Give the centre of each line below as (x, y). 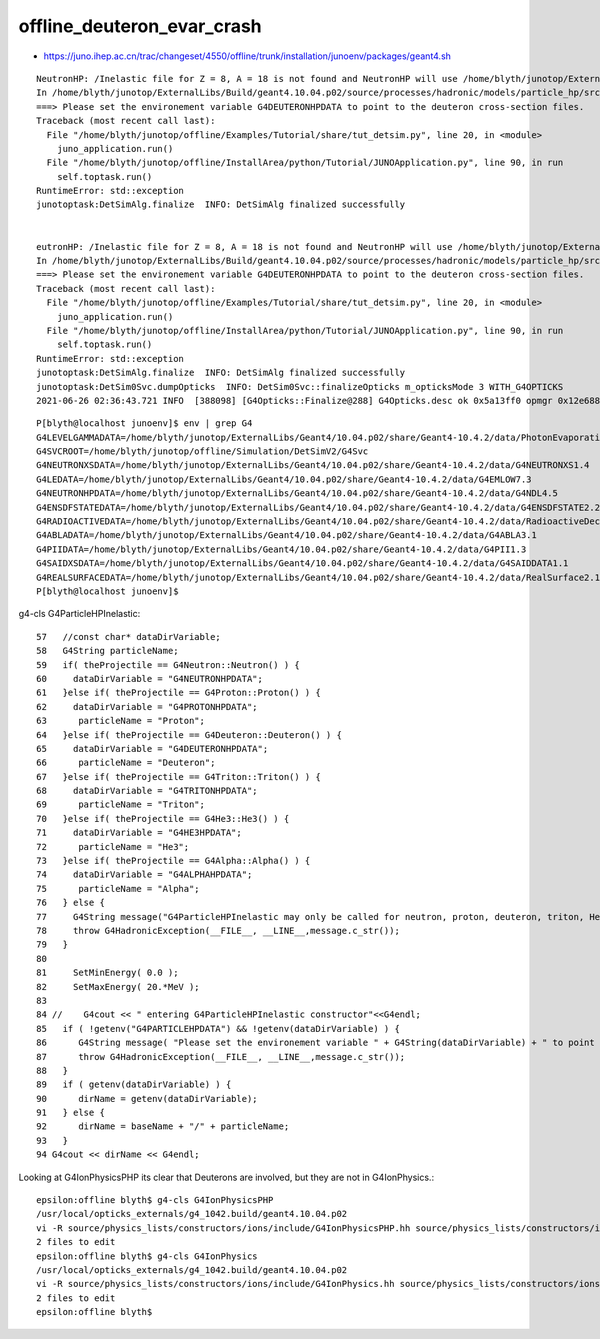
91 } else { (70, 1113)
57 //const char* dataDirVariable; (129, 636)
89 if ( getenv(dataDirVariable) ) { (134, 1084)
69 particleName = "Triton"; (120, 804)
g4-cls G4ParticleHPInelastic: (79, 614)
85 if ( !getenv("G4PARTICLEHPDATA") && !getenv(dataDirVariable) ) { (218, 1028)
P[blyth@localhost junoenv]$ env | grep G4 (144, 423)
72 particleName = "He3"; (113, 846)
